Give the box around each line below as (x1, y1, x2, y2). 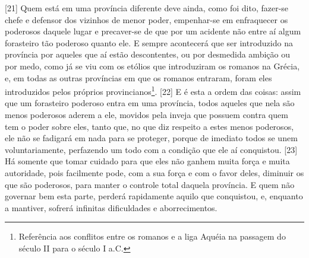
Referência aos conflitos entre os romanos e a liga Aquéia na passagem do (18, 230, 286, 243)
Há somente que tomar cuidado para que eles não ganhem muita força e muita (5, 155, 290, 167)
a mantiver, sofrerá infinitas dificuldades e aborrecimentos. (5, 201, 217, 214)
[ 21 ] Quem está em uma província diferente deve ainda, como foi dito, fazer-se (5, 2, 289, 14)
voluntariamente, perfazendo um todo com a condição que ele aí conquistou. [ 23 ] (5, 143, 298, 155)
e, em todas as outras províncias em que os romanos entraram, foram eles (5, 71, 272, 84)
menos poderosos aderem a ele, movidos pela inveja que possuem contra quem (5, 109, 288, 120)
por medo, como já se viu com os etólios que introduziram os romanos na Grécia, (5, 59, 300, 72)
